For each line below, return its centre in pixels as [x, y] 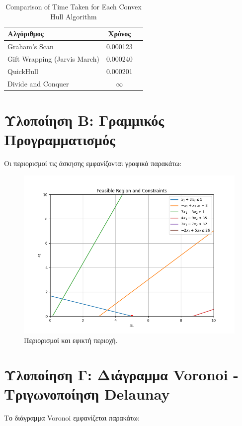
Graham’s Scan [31, 46]
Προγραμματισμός [60, 139]
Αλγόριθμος [26, 34]
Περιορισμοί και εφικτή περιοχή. [71, 340]
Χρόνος [120, 34]
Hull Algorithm [74, 16]
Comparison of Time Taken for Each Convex [74, 6]
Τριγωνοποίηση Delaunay [87, 394]
